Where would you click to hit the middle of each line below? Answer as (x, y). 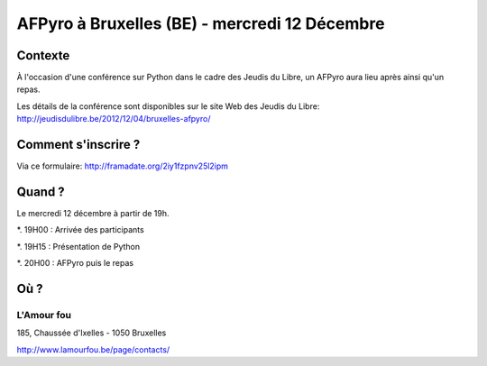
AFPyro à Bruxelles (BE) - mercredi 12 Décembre (201, 23)
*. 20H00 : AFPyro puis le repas (75, 263)
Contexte (43, 55)
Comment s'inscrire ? (78, 145)
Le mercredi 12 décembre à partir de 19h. (93, 214)
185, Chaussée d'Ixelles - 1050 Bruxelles (92, 333)
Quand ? (41, 192)
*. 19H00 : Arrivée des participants (80, 230)
